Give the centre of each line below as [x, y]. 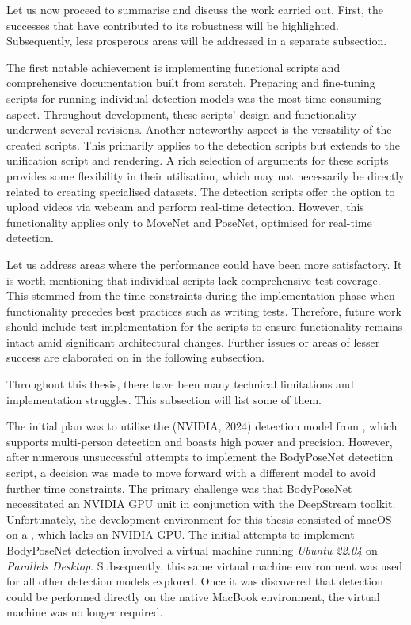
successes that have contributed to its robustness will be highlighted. [173, 25]
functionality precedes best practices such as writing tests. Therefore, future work [204, 311]
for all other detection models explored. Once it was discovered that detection [195, 581]
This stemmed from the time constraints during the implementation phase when [201, 295]
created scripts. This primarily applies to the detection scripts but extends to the [203, 144]
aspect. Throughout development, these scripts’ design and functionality [181, 114]
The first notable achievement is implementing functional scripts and [173, 67]
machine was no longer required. [85, 612]
